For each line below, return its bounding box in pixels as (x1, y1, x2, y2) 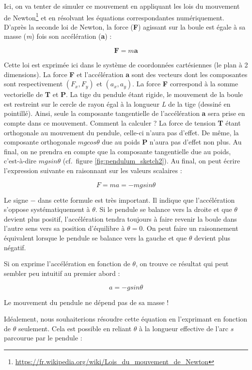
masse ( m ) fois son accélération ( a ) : (4, 31, 112, 41)
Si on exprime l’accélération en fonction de (4, 258, 130, 269)
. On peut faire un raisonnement (142, 223, 238, 233)
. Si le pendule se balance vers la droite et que (95, 204, 232, 214)
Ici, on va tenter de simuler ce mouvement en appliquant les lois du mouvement (4, 1, 240, 11)
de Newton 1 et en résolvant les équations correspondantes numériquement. (4, 11, 224, 22)
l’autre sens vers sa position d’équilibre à (4, 223, 125, 233)
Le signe (4, 194, 29, 205)
